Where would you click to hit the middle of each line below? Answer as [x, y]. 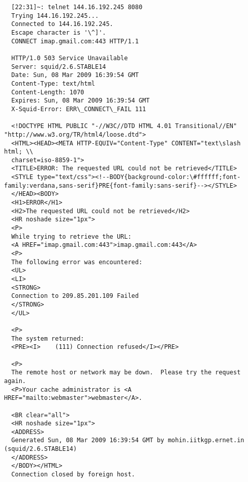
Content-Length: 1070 [48, 92]
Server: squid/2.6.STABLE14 [59, 67]
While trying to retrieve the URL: [71, 236]
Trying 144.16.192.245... [55, 16]
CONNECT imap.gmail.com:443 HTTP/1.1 [75, 41]
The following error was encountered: [77, 262]
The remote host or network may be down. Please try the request [126, 373]
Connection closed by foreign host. [73, 475]
